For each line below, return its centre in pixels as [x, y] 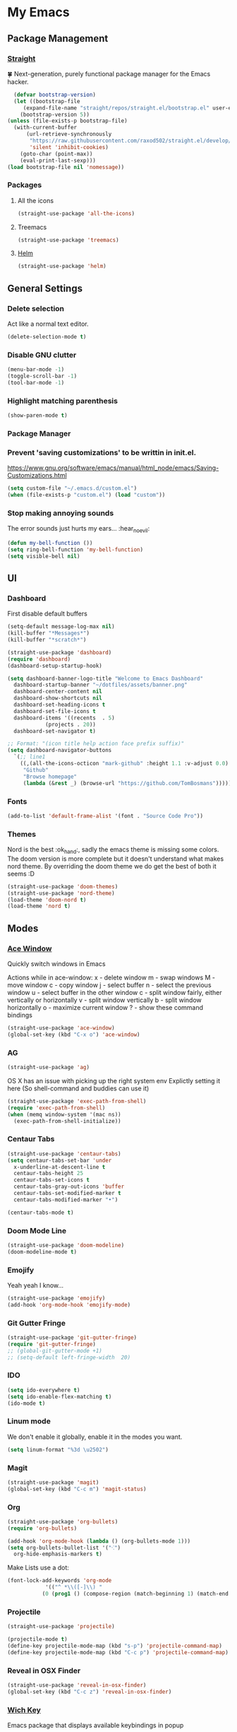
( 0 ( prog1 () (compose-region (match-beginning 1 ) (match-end [135, 1594]
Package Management [58, 39]
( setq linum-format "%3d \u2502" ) [58, 1449]
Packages [25, 185]
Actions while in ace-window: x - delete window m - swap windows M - [111, 978]
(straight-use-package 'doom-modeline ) [66, 1245]
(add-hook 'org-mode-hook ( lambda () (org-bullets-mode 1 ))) [99, 1541]
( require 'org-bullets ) [42, 1528]
